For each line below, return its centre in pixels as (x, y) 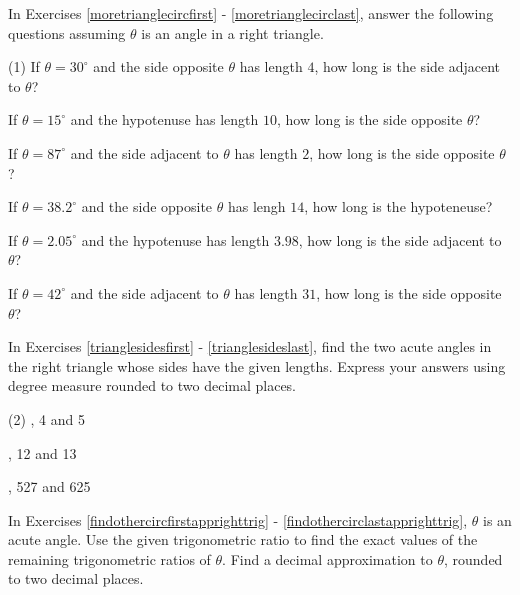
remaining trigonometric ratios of (109, 558)
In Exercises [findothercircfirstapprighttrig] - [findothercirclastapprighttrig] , (238, 519)
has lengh (256, 206)
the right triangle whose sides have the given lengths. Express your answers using (257, 365)
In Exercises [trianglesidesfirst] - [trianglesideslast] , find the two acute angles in (250, 346)
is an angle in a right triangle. (232, 32)
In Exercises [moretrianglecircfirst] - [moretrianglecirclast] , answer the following (251, 13)
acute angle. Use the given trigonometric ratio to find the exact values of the (243, 539)
